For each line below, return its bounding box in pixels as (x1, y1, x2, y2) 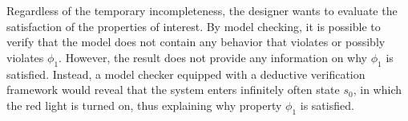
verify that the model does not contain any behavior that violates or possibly (6, 33, 386, 50)
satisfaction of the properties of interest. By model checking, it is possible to (6, 18, 381, 34)
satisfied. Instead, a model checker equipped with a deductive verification (6, 65, 366, 82)
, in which (353, 81, 402, 98)
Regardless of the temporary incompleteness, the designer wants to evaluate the (6, 2, 398, 18)
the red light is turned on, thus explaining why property (6, 96, 282, 113)
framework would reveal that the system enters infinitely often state (6, 81, 340, 98)
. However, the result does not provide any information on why (59, 49, 368, 65)
